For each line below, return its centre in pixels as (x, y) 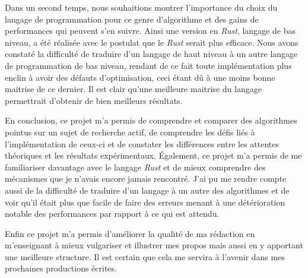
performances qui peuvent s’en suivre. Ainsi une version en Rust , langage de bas (150, 31)
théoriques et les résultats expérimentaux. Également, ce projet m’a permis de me (153, 155)
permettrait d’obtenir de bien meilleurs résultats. (94, 100)
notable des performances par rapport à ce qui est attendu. (112, 214)
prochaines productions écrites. (61, 268)
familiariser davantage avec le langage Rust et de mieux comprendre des (135, 167)
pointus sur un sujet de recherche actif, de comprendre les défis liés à (130, 132)
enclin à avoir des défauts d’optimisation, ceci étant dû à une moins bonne (140, 77)
